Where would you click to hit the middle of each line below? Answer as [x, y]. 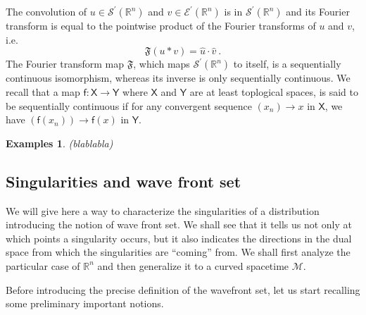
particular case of [43, 265]
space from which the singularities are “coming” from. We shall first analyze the [178, 252]
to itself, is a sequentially [287, 64]
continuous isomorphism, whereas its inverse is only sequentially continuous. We [178, 78]
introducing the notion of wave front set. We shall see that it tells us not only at [179, 224]
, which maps [162, 64]
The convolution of [46, 11]
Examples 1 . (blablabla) [59, 143]
